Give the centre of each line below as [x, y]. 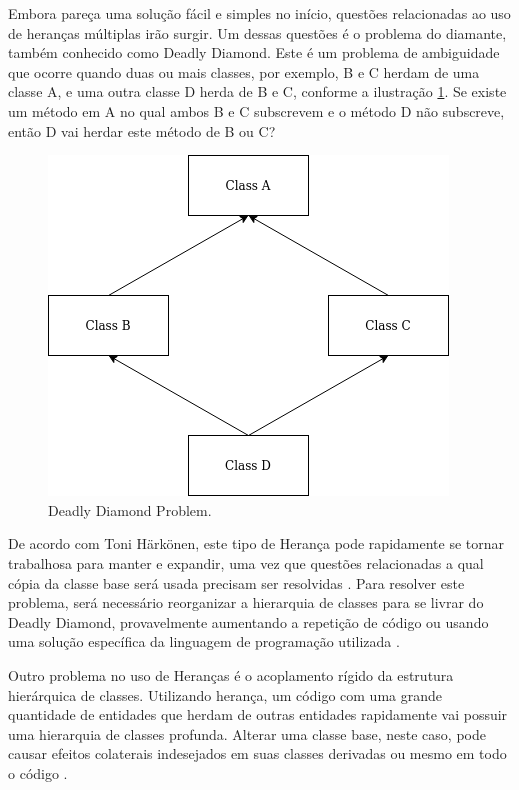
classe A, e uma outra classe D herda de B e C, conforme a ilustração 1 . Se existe [257, 91]
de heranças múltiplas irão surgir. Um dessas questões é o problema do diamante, [257, 32]
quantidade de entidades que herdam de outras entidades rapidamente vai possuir [258, 714]
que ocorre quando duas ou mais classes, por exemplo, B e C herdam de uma [244, 71]
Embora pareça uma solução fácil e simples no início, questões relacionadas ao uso [259, 13]
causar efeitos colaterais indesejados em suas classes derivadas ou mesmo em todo [257, 753]
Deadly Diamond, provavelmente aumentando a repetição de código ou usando [248, 621]
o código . [38, 772]
